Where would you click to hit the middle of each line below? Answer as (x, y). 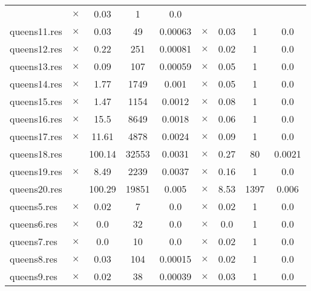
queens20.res (36, 189)
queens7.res (34, 241)
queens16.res (36, 119)
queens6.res (34, 224)
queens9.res (34, 276)
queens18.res (36, 154)
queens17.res (36, 136)
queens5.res (34, 206)
